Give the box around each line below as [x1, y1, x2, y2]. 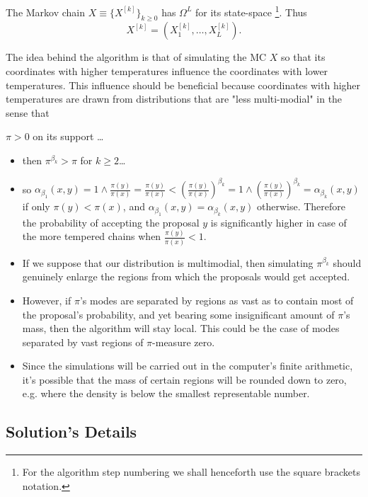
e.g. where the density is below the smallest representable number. [22, 386, 310, 401]
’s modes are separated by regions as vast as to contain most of [79, 292, 354, 307]
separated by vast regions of [22, 334, 144, 349]
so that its [281, 50, 326, 64]
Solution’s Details [6, 421, 137, 442]
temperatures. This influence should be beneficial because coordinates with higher [6, 77, 361, 92]
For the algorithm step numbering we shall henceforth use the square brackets [22, 464, 360, 479]
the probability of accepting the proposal [22, 215, 200, 229]
